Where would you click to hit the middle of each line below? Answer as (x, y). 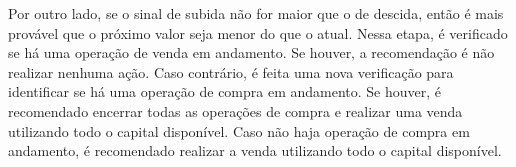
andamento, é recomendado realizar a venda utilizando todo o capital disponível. (255, 150)
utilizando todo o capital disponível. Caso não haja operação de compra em (239, 130)
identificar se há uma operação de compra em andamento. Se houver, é (225, 91)
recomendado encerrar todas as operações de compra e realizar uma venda (235, 110)
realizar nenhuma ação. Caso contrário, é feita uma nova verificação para (231, 71)
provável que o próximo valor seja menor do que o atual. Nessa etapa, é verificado (258, 32)
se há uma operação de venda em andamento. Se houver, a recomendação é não (251, 52)
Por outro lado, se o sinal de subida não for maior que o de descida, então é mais (256, 13)
